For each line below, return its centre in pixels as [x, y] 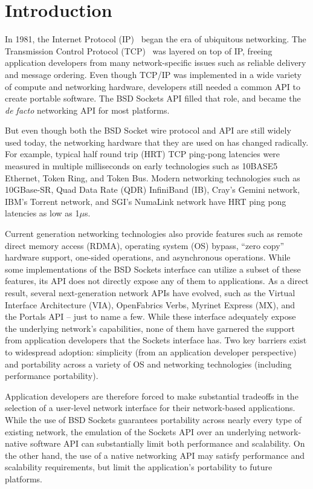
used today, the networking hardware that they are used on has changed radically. [157, 142]
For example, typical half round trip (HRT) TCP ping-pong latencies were [143, 154]
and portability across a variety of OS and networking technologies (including [148, 364]
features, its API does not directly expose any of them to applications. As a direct [157, 281]
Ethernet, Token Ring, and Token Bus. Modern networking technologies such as [153, 177]
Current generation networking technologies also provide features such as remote [154, 234]
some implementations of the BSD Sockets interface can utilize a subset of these [153, 269]
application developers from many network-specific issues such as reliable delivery [156, 63]
